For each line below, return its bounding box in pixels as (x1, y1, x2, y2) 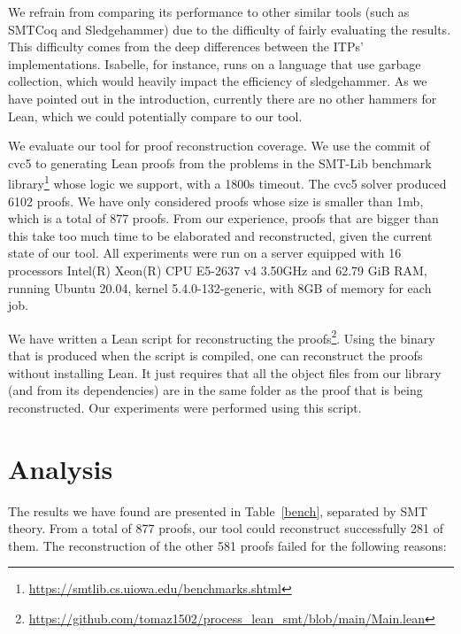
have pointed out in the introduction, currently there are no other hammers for (8, 89, 437, 107)
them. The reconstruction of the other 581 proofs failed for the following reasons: (8, 536, 447, 554)
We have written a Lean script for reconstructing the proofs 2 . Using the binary (8, 326, 435, 347)
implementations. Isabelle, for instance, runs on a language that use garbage (8, 54, 421, 73)
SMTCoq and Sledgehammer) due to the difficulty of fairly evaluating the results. (8, 19, 451, 38)
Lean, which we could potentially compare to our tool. (8, 106, 303, 125)
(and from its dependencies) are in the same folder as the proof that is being (8, 381, 423, 399)
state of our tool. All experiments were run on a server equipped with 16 (8, 244, 402, 262)
